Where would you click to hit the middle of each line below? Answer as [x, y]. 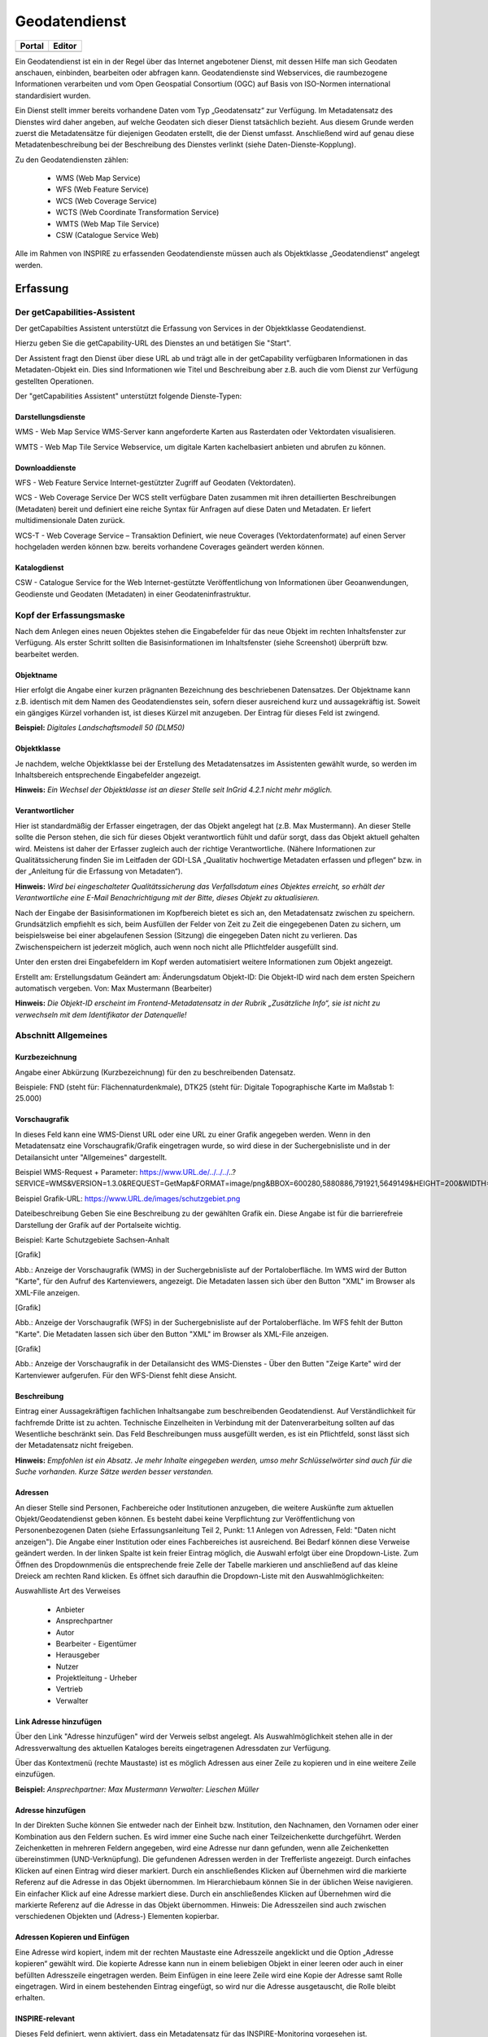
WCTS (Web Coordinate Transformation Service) [137, 213]
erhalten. [30, 1998]
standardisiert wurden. [53, 95]
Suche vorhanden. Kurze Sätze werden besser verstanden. [114, 1472]
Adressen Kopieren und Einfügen [72, 1937]
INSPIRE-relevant [45, 2019]
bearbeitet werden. [47, 654]
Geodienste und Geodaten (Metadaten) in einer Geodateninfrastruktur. [133, 594]
